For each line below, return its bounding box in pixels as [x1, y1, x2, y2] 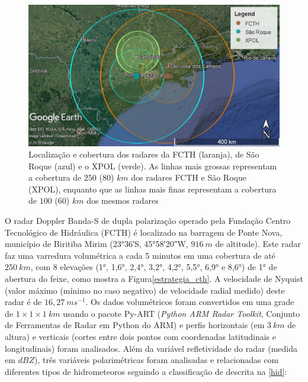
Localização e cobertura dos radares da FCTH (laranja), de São [28, 148, 259, 160]
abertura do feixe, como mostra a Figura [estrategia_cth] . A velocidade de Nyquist [5, 272, 303, 285]
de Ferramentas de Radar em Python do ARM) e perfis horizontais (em [5, 319, 265, 331]
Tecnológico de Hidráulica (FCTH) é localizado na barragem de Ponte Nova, [5, 226, 283, 238]
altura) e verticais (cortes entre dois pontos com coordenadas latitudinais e [5, 330, 276, 342]
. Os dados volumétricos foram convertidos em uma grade [85, 296, 294, 308]
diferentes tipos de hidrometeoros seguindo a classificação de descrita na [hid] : [5, 365, 287, 377]
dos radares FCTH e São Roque [131, 171, 246, 184]
